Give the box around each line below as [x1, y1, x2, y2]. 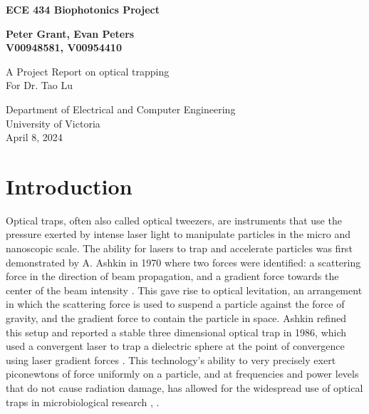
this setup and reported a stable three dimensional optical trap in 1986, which [6, 324, 347, 339]
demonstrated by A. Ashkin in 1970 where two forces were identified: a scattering [6, 254, 361, 269]
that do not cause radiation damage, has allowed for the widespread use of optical [6, 381, 363, 395]
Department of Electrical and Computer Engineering [6, 101, 236, 116]
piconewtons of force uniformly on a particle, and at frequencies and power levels [6, 366, 359, 381]
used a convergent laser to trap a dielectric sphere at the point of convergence [6, 338, 345, 353]
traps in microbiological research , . [6, 394, 160, 409]
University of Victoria [6, 115, 100, 130]
